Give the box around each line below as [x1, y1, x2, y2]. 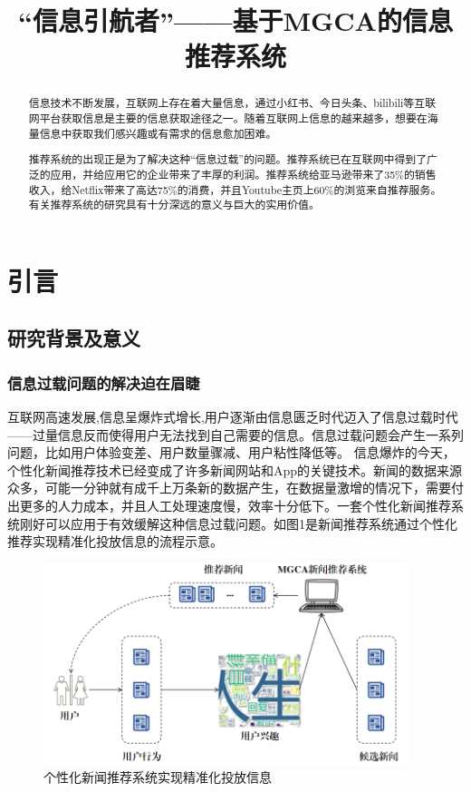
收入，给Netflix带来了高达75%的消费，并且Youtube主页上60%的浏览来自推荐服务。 [28, 181, 442, 197]
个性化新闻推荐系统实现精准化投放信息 [43, 768, 272, 787]
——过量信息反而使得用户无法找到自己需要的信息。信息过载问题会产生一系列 [7, 425, 464, 444]
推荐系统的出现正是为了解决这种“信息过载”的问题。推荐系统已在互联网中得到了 [28, 152, 428, 167]
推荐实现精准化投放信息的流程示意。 [7, 532, 223, 551]
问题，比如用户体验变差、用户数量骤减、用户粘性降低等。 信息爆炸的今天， [7, 443, 456, 462]
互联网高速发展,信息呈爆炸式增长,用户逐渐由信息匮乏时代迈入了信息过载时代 [7, 407, 458, 426]
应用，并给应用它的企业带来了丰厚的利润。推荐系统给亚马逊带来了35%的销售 [50, 166, 437, 181]
